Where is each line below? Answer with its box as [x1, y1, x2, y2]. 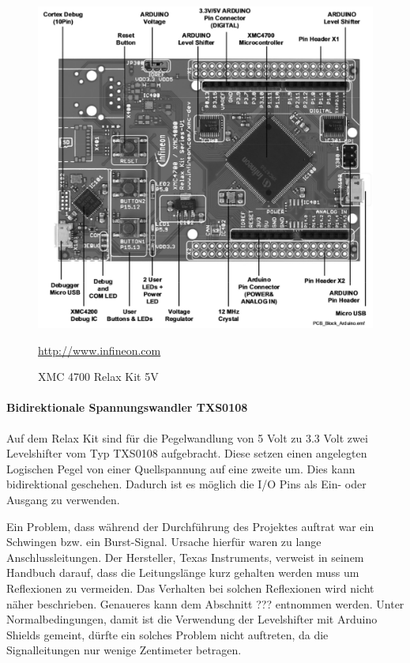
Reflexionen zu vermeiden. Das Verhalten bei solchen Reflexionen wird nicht [6, 579, 374, 596]
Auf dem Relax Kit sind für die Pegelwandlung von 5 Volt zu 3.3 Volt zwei [6, 429, 368, 446]
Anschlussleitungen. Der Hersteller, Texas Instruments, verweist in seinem [6, 548, 364, 565]
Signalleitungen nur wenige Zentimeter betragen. [6, 642, 242, 658]
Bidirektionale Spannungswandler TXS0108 [6, 399, 248, 416]
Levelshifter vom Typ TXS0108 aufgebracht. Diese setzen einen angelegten [6, 445, 367, 461]
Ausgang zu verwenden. [6, 491, 120, 507]
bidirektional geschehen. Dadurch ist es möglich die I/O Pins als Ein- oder [6, 476, 367, 492]
